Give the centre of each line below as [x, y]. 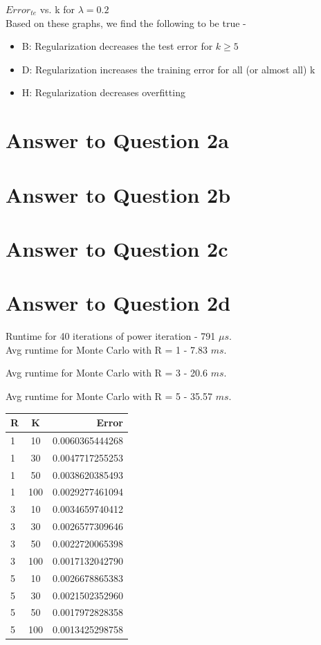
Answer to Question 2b [118, 194]
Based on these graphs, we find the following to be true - [126, 22]
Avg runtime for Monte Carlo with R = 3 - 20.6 [107, 373]
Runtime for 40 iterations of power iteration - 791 [111, 336]
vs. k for [57, 9]
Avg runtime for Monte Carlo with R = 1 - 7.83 [107, 349]
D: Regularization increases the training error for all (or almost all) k [168, 69]
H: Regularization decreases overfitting [103, 92]
